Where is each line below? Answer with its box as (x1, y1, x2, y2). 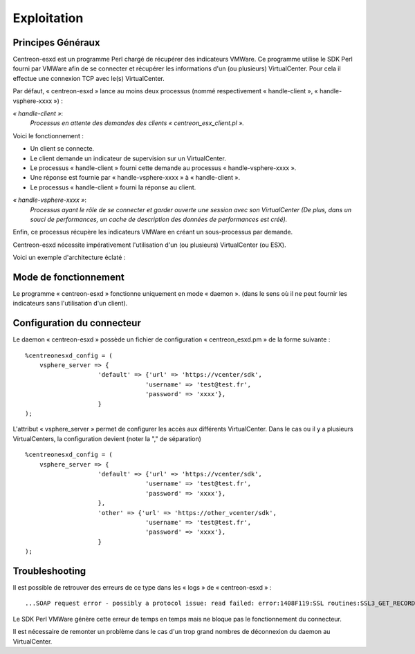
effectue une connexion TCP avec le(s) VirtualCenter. (12, 74, 165, 82)
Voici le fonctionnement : (12, 131, 84, 140)
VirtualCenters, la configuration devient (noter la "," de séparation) (12, 434, 202, 442)
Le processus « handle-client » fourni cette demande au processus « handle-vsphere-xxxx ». (30, 163, 297, 172)
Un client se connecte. (30, 144, 95, 153)
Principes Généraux (12, 37, 100, 48)
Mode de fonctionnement (12, 271, 124, 283)
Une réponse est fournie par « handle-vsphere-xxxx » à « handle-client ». (30, 174, 241, 182)
